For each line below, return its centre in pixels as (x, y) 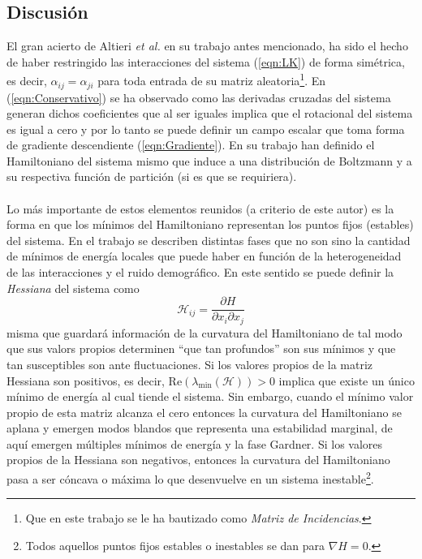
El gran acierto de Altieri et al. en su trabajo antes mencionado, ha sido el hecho (207, 46)
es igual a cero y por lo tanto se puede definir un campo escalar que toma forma (206, 129)
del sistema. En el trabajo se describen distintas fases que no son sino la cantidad (209, 240)
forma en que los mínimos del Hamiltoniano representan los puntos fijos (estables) (210, 224)
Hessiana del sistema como (73, 288)
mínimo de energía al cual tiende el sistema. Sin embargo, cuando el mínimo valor (210, 396)
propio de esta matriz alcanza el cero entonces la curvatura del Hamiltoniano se (204, 412)
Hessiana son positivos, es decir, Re (95, 380)
